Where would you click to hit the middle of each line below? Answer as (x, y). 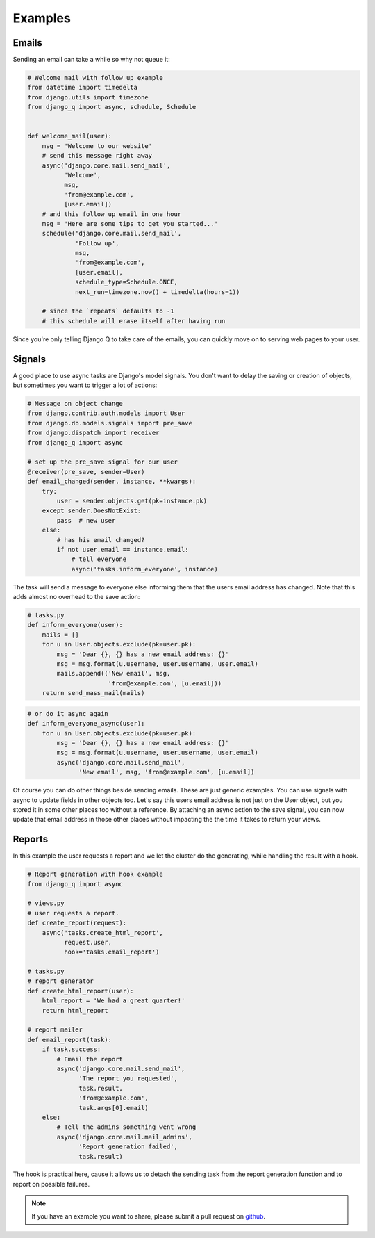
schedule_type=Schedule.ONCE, (127, 282)
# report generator (60, 981)
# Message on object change (75, 404)
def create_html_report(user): (81, 991)
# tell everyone (99, 559)
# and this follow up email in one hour (112, 214)
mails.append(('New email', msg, (114, 674)
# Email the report (90, 1059)
